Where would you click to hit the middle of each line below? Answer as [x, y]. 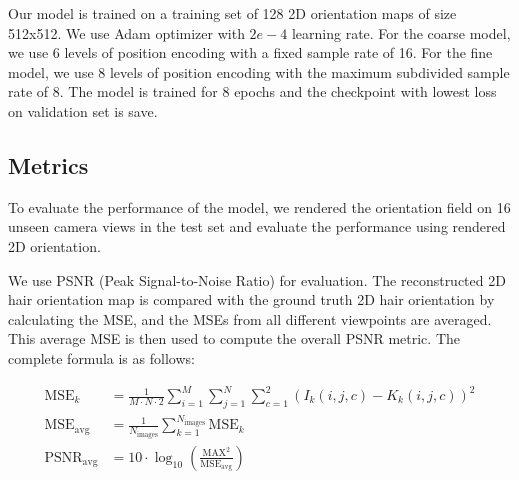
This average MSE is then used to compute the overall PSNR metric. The [234, 338]
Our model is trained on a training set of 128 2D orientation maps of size [232, 13]
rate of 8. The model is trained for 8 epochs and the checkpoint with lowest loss [252, 91]
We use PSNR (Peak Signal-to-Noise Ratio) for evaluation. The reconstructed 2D [257, 279]
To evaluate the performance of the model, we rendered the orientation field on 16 [259, 206]
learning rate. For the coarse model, [401, 32]
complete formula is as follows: [101, 357]
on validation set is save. [83, 110]
